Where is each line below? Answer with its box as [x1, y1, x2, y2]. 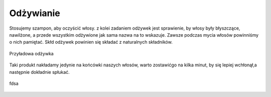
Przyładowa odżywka [9, 50, 54, 56]
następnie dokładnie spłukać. [9, 69, 70, 75]
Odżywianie [9, 8, 60, 19]
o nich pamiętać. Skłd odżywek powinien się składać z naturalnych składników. [9, 39, 173, 45]
